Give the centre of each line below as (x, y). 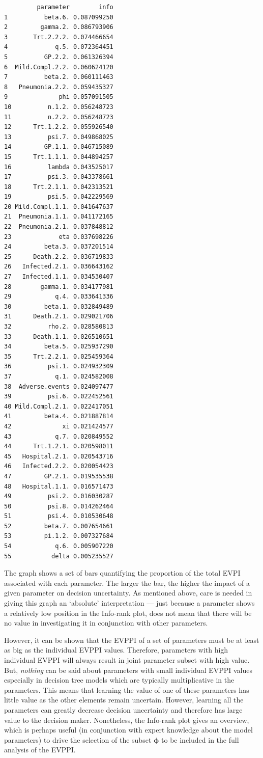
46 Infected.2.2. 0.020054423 (59, 466)
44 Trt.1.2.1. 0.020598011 (59, 446)
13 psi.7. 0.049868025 (59, 137)
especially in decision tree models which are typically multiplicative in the (119, 680)
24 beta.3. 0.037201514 (59, 247)
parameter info (75, 7)
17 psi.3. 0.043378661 (59, 177)
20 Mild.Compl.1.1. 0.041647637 (59, 207)
